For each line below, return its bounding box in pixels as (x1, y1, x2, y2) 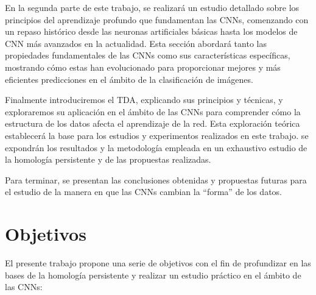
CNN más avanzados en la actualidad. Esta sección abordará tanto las (5, 37, 267, 49)
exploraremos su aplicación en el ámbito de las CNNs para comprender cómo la (5, 105, 301, 118)
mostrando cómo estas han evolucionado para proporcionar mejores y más (5, 60, 281, 73)
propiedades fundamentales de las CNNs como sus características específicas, (5, 49, 290, 62)
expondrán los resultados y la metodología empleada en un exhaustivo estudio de (5, 141, 307, 154)
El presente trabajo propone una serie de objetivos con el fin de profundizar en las (5, 257, 311, 269)
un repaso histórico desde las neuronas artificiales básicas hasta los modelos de (5, 25, 298, 38)
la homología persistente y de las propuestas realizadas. (5, 153, 211, 166)
